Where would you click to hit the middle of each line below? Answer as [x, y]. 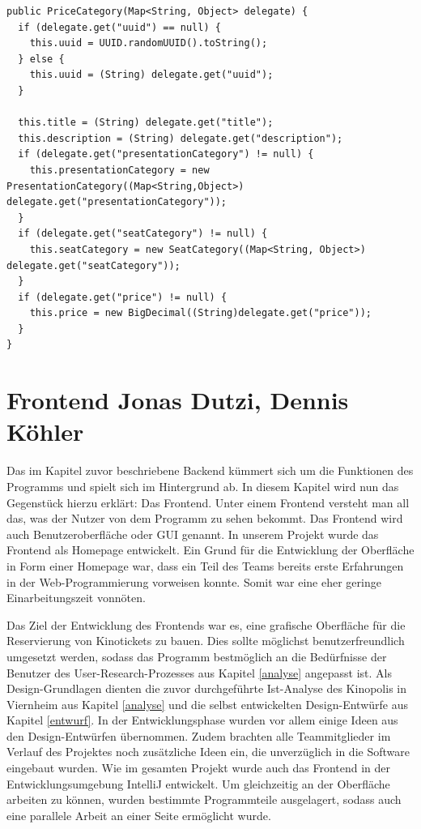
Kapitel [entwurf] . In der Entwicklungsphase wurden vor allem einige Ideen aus [202, 720]
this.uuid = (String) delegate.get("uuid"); [151, 75]
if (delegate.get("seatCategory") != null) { [143, 234]
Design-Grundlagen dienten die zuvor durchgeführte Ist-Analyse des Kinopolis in [206, 688]
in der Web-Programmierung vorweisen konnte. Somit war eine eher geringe [194, 581]
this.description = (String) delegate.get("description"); [181, 138]
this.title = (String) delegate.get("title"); [146, 123]
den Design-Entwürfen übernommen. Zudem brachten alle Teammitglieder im [199, 735]
